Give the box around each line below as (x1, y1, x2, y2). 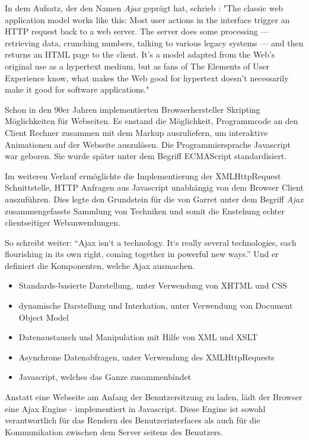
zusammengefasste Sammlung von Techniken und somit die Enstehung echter (5, 204, 285, 217)
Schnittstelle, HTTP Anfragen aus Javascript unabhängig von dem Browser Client (5, 181, 304, 194)
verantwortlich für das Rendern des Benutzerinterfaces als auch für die (5, 414, 260, 426)
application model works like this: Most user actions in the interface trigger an (5, 13, 290, 26)
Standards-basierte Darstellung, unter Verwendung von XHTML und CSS (18, 279, 287, 292)
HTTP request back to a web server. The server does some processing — (5, 25, 269, 37)
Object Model (18, 311, 69, 323)
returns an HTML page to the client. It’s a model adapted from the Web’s (5, 48, 275, 61)
